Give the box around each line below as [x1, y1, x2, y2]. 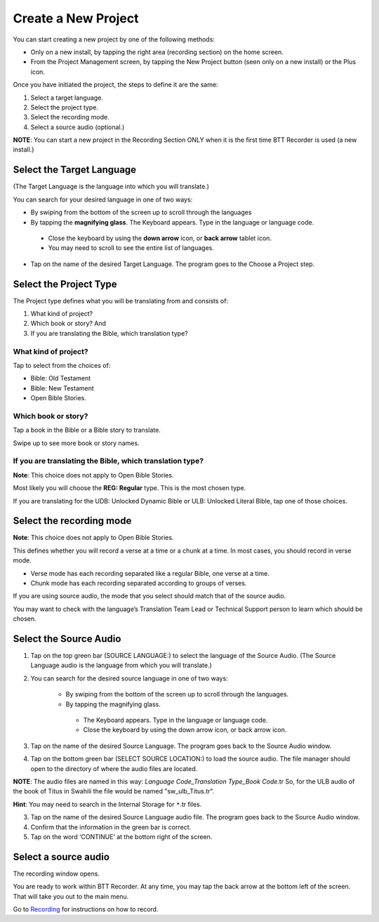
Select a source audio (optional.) [30, 123, 125, 131]
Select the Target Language [13, 164, 137, 176]
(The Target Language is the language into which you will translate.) [13, 183, 210, 191]
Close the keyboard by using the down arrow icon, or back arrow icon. [83, 725, 287, 734]
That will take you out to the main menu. [13, 892, 129, 900]
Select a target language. [30, 93, 103, 102]
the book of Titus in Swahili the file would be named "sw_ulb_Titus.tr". [13, 787, 215, 796]
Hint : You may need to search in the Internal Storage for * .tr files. [13, 800, 202, 808]
